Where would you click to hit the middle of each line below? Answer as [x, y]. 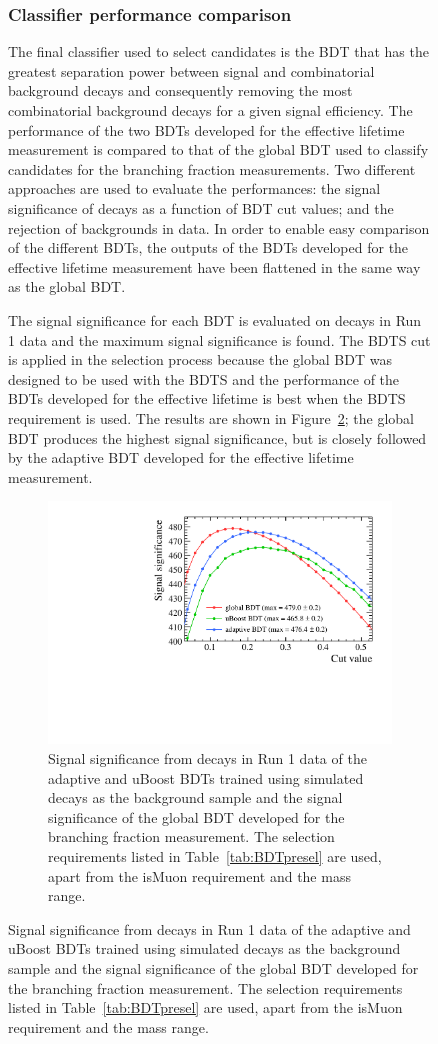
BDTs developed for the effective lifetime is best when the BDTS [207, 398]
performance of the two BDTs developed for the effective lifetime [206, 129]
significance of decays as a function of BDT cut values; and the [201, 207]
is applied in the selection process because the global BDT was [200, 359]
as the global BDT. [67, 286]
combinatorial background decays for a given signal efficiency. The [210, 110]
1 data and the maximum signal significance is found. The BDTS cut [219, 339]
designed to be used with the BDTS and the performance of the [204, 378]
